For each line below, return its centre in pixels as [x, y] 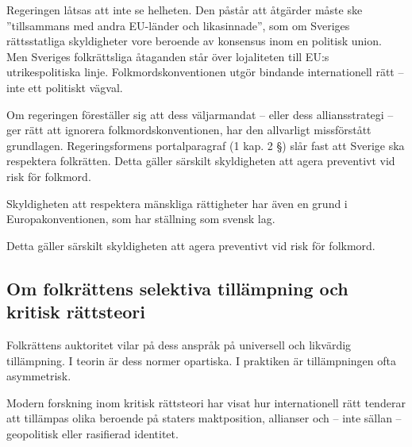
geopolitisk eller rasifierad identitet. [92, 433]
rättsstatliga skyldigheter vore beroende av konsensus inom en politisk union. [194, 41]
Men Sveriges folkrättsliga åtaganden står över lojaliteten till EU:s [168, 56]
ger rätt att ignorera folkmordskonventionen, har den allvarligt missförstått [189, 130]
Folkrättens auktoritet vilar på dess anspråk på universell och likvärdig [179, 344]
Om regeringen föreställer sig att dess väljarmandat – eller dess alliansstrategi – [200, 114]
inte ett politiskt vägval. [65, 87]
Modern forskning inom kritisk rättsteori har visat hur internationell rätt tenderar [206, 402]
